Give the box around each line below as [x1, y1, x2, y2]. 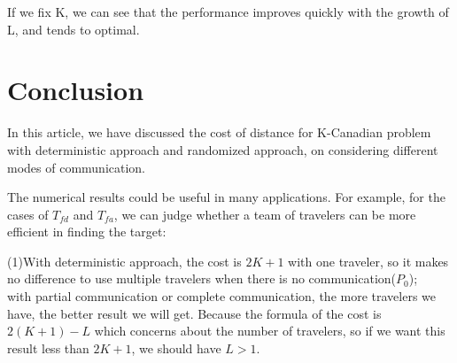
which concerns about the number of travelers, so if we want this [94, 321, 445, 340]
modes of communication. [7, 158, 146, 176]
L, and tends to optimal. [7, 19, 140, 38]
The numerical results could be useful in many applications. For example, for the [7, 188, 445, 206]
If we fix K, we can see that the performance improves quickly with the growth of [7, 3, 449, 20]
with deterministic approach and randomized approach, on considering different [7, 140, 438, 158]
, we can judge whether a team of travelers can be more [113, 205, 416, 223]
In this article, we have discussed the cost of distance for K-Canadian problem [7, 123, 431, 142]
